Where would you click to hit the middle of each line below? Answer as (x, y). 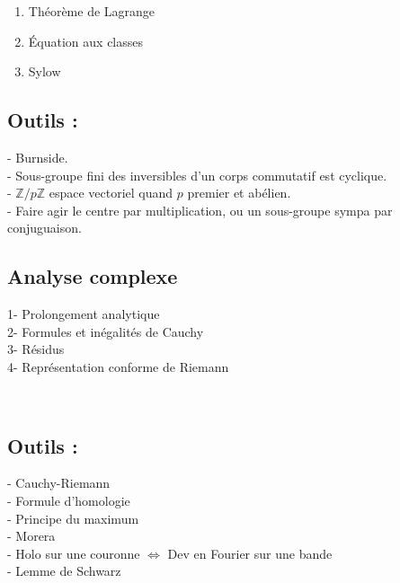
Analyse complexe (93, 276)
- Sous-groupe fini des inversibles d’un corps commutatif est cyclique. (197, 175)
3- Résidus (36, 349)
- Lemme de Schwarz (64, 571)
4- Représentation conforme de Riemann (118, 366)
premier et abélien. (239, 193)
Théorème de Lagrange (92, 11)
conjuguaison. (44, 228)
